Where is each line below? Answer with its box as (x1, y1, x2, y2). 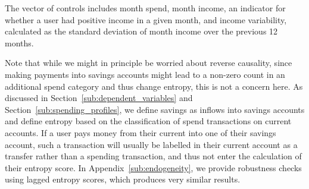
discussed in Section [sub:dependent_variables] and (5, 92, 193, 104)
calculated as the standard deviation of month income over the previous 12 (5, 25, 278, 37)
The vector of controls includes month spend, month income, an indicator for (5, 2, 286, 14)
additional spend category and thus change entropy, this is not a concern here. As (5, 80, 303, 92)
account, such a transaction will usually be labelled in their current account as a (5, 138, 298, 150)
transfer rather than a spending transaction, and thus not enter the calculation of (5, 150, 302, 162)
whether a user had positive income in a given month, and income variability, (5, 13, 287, 26)
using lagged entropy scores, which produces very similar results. (5, 173, 241, 185)
